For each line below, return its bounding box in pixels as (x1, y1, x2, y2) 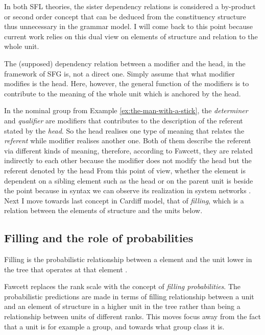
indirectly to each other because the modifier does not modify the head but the (4, 155, 252, 166)
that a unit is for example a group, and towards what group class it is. (4, 321, 225, 331)
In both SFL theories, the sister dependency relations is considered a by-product (4, 1, 256, 11)
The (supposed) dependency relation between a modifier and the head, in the (4, 58, 246, 68)
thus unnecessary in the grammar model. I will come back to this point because (4, 21, 253, 32)
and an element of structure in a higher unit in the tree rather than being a (4, 301, 240, 312)
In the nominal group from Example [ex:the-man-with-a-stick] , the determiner (4, 105, 248, 116)
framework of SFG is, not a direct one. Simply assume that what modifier (4, 68, 235, 79)
